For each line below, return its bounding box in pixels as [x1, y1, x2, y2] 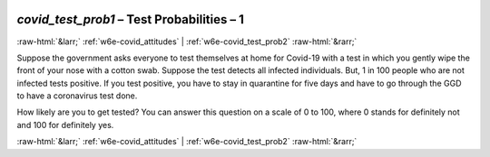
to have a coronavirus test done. [16, 90, 138, 101]
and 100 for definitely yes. [16, 119, 114, 130]
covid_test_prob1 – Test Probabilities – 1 [16, 12, 244, 27]
